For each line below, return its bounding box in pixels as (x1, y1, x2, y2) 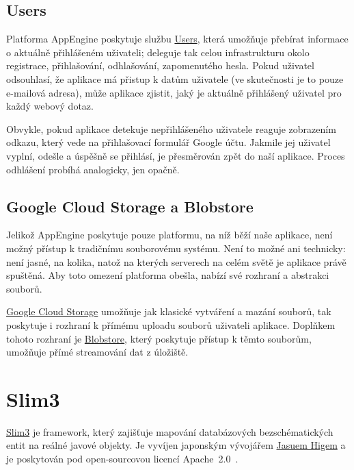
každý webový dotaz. (6, 99, 94, 113)
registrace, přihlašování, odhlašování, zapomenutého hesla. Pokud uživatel (6, 58, 314, 73)
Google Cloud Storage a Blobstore (6, 195, 254, 217)
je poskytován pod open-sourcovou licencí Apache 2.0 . (6, 452, 239, 465)
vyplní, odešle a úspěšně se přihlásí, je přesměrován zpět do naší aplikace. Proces (6, 148, 345, 162)
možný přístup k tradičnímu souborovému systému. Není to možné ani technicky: (6, 240, 346, 255)
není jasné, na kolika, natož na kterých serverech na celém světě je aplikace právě (6, 254, 346, 269)
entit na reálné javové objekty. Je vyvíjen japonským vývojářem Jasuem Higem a (6, 438, 346, 452)
